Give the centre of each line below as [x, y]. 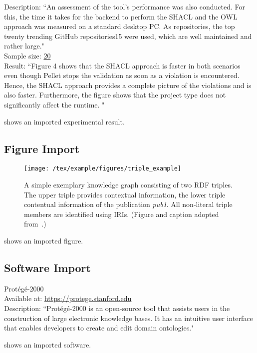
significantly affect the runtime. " [54, 104]
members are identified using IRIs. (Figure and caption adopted [122, 214]
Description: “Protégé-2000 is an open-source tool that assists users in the [117, 308]
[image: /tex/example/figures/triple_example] [103, 169]
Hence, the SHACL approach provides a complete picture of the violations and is [128, 85]
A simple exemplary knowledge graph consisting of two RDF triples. [128, 184]
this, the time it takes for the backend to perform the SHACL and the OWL [121, 16]
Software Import [47, 267]
